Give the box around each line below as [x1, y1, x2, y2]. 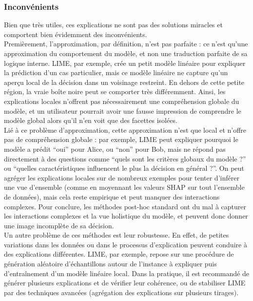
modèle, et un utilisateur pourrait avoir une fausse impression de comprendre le [4, 105, 241, 116]
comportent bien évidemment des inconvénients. [4, 29, 147, 39]
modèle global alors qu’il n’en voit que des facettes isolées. [4, 115, 177, 125]
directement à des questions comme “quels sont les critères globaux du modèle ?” [4, 153, 246, 163]
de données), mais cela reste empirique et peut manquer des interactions [4, 191, 220, 201]
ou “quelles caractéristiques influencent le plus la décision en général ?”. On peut [4, 163, 244, 173]
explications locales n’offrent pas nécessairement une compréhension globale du [4, 96, 239, 106]
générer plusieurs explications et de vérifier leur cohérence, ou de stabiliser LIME [4, 278, 246, 288]
